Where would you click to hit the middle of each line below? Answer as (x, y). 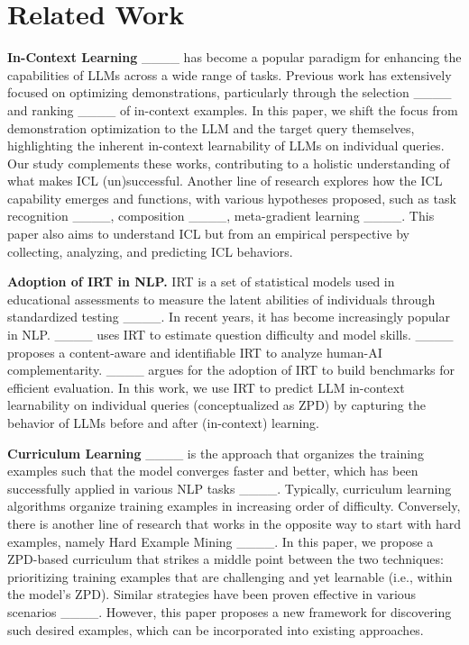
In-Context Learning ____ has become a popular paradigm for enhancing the (234, 57)
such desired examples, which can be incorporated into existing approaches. (216, 629)
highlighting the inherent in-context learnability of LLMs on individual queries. (226, 145)
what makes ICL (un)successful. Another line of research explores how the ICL (225, 181)
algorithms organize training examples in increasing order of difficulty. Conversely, (234, 506)
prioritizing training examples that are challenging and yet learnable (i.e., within (230, 576)
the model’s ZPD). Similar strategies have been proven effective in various (212, 594)
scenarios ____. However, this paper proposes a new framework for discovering (230, 611)
